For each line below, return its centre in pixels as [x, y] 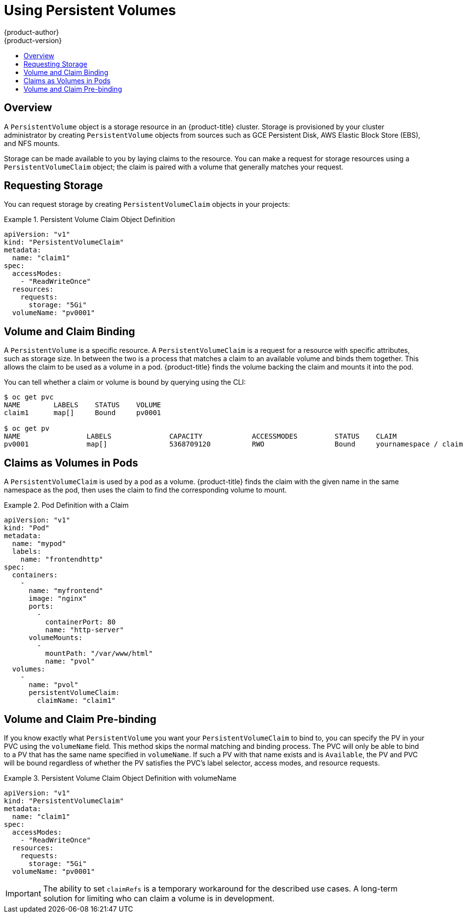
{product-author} [32, 32]
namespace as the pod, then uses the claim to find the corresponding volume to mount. [145, 490]
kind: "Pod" [27, 528]
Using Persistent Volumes [90, 10]
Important [23, 893]
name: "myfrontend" [66, 591]
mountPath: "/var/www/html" [99, 654]
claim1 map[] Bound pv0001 [83, 413]
